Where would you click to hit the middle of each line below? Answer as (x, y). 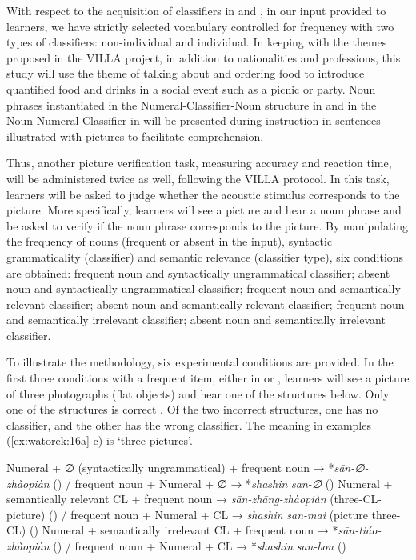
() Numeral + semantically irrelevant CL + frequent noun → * (184, 530)
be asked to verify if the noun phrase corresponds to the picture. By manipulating (208, 225)
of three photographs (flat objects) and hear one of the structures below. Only (198, 393)
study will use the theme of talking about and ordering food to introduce (186, 73)
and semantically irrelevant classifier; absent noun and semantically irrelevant (196, 320)
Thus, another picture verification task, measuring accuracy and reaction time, (199, 163)
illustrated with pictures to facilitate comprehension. (135, 136)
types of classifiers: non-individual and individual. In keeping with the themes (197, 42)
